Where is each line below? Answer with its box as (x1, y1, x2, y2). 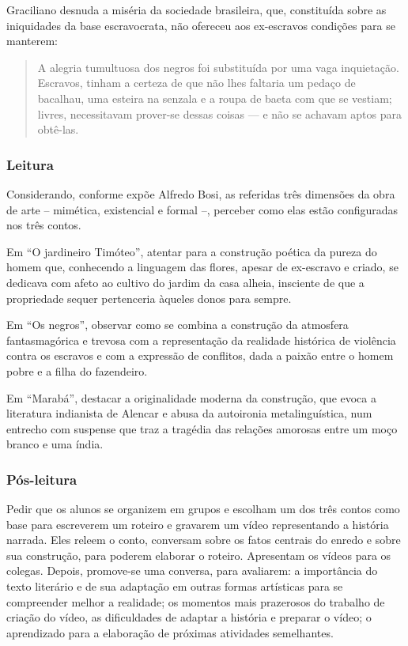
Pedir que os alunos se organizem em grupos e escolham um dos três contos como (6, 501, 400, 517)
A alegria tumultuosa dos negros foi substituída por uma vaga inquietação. (37, 59, 399, 75)
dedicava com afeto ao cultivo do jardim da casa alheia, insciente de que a (6, 274, 365, 290)
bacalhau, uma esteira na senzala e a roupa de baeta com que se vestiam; (37, 89, 392, 106)
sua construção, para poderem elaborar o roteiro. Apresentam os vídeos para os (6, 546, 391, 563)
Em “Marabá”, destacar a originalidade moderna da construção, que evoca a (6, 389, 376, 406)
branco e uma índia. (6, 436, 104, 452)
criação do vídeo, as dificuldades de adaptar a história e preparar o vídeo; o (6, 609, 372, 625)
